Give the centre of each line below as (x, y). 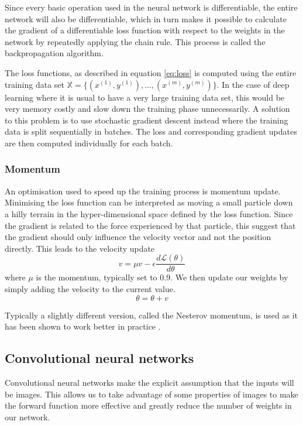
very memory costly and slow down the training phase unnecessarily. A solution (147, 109)
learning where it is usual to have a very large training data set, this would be (145, 97)
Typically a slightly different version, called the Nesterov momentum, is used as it (151, 315)
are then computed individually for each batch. (89, 143)
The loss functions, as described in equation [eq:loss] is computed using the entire (151, 72)
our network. (27, 417)
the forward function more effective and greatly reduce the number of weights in (148, 405)
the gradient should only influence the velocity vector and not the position (138, 237)
